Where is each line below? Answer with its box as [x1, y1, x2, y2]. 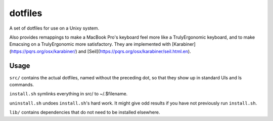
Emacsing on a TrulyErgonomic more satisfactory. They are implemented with [9, 41, 171, 47]
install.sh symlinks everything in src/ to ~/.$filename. [9, 91, 128, 97]
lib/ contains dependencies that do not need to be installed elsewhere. [9, 109, 160, 115]
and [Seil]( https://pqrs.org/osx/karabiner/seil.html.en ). [78, 48, 192, 54]
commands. [9, 82, 34, 88]
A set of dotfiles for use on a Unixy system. [9, 25, 100, 31]
